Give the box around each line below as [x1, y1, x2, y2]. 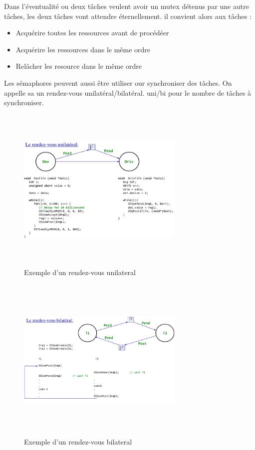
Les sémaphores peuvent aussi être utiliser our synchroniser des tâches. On [4, 77, 232, 88]
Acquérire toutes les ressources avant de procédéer [15, 27, 169, 38]
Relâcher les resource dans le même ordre [15, 61, 142, 71]
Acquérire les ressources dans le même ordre [15, 44, 151, 54]
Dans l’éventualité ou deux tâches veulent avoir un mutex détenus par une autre [4, 1, 249, 11]
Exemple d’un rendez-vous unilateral [24, 267, 136, 277]
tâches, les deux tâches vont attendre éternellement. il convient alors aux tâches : [4, 10, 252, 21]
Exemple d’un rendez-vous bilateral [24, 437, 132, 447]
